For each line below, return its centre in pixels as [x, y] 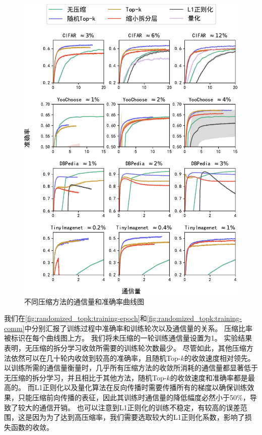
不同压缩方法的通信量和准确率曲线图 [84, 301]
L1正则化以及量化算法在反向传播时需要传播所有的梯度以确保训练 [141, 387]
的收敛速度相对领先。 [219, 358]
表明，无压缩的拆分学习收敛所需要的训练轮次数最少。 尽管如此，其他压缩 [125, 348]
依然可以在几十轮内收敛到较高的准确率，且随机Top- [96, 358]
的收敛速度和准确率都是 [209, 377]
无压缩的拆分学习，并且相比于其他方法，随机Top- [85, 377]
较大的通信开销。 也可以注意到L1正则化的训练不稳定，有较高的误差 [129, 407]
